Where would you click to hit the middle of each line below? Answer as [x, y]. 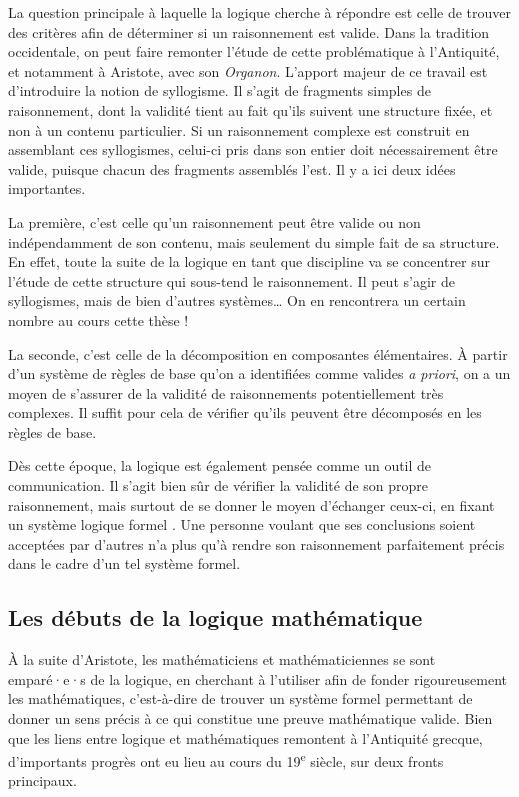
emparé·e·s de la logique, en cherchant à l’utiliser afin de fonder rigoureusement [258, 678]
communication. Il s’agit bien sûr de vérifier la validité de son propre [218, 485]
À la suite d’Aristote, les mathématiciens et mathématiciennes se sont [222, 659]
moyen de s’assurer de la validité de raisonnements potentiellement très [226, 392]
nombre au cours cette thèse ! [98, 319]
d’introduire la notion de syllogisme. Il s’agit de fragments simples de [219, 90]
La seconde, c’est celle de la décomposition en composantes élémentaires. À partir [258, 353]
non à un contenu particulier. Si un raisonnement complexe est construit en [239, 129]
